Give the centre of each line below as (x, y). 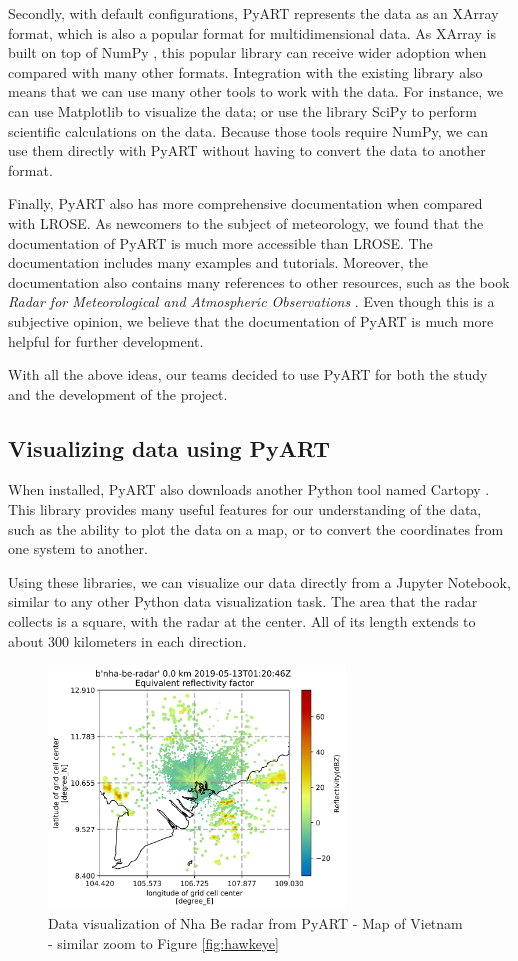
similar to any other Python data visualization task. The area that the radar (243, 601)
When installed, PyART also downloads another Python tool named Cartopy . (249, 489)
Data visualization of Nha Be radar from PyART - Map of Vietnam (255, 923)
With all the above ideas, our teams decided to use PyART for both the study (248, 374)
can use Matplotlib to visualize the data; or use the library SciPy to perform (242, 110)
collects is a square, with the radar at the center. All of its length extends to (242, 621)
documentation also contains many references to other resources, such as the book (259, 281)
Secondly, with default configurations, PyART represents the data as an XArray (253, 13)
